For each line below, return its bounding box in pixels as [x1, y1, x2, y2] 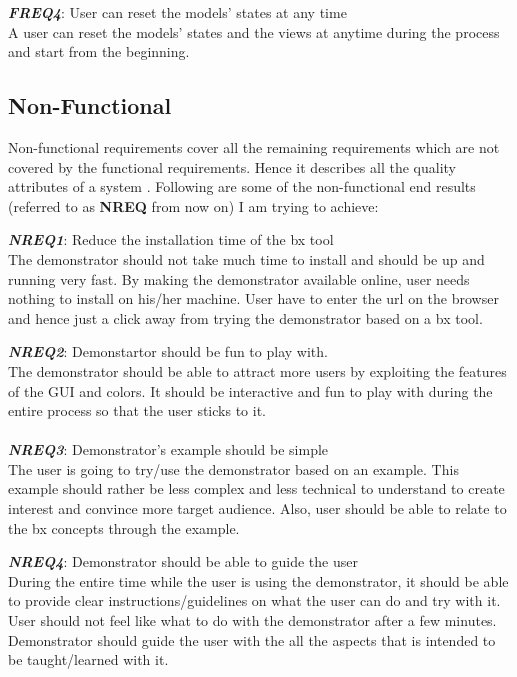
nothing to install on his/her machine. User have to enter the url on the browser [8, 288, 499, 309]
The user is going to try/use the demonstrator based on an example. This [8, 458, 459, 479]
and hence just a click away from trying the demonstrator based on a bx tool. [8, 307, 483, 328]
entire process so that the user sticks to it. [8, 400, 266, 421]
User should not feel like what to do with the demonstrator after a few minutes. [8, 610, 497, 631]
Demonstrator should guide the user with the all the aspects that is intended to [8, 629, 496, 650]
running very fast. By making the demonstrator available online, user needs [8, 268, 470, 289]
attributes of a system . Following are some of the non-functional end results [8, 176, 476, 197]
